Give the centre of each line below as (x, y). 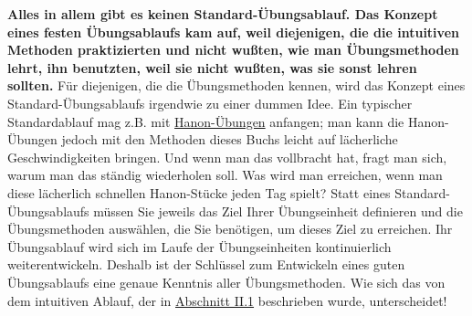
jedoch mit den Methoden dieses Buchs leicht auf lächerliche (230, 139)
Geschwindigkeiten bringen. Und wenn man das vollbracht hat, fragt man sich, (227, 157)
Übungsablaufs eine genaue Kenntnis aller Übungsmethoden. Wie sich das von (226, 282)
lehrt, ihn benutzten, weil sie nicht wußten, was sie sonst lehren (212, 67)
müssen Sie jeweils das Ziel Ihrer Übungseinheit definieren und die (278, 211)
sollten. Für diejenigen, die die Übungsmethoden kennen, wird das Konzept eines (236, 85)
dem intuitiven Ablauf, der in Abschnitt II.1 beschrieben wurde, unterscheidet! (227, 300)
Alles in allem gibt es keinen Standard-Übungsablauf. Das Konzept (223, 14)
